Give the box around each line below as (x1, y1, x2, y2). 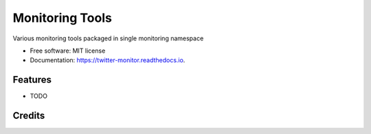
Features (12, 74, 52, 85)
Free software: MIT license (30, 46, 106, 55)
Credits (12, 110, 45, 122)
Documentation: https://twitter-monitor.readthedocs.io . (30, 56, 185, 64)
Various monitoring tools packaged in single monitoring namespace (12, 34, 204, 42)
